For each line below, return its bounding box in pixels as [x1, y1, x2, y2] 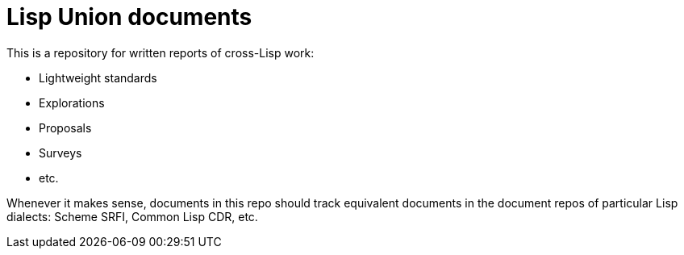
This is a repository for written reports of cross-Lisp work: [6, 45, 315, 60]
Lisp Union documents [6, 3, 252, 31]
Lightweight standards [39, 70, 157, 85]
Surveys [39, 145, 82, 160]
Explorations [39, 95, 105, 110]
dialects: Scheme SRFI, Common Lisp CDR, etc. [6, 209, 258, 224]
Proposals [39, 120, 92, 135]
